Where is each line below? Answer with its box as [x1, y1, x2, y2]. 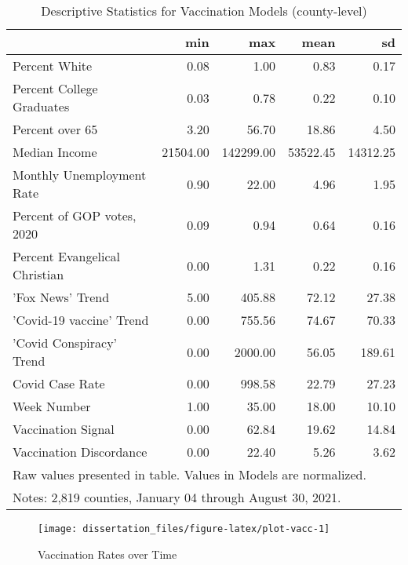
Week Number [13, 397, 91, 415]
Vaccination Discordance [13, 443, 148, 461]
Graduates [13, 97, 70, 115]
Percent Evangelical [13, 247, 120, 265]
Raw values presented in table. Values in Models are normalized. [13, 465, 366, 483]
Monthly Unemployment [13, 166, 147, 184]
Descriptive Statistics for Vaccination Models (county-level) [41, 2, 367, 20]
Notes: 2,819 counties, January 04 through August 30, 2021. [13, 488, 341, 506]
